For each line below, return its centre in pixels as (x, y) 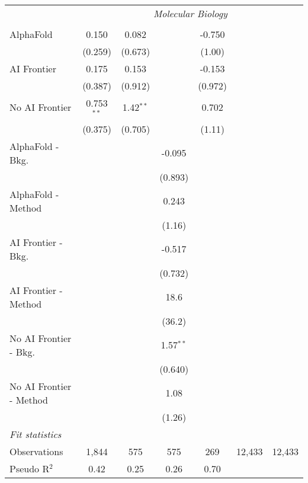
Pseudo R (30, 468)
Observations (36, 451)
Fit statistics (36, 434)
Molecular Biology (190, 13)
